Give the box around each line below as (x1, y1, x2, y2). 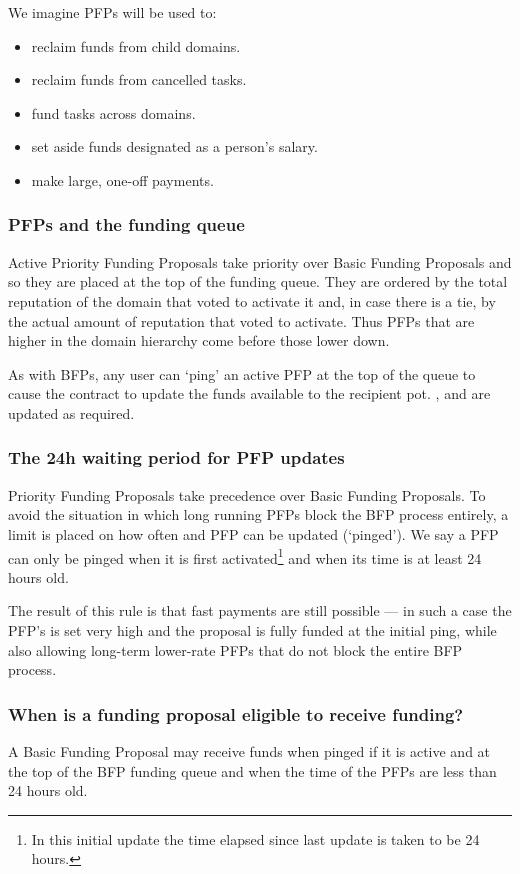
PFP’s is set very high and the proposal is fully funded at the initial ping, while (8, 619, 497, 640)
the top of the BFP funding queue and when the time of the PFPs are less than (8, 760, 497, 781)
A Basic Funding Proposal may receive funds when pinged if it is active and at (8, 740, 491, 761)
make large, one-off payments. (31, 169, 214, 190)
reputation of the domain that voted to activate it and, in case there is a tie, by (8, 290, 496, 311)
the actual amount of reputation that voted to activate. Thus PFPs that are (8, 310, 475, 331)
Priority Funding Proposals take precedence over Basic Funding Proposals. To (8, 484, 486, 505)
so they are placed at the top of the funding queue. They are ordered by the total (8, 271, 508, 292)
